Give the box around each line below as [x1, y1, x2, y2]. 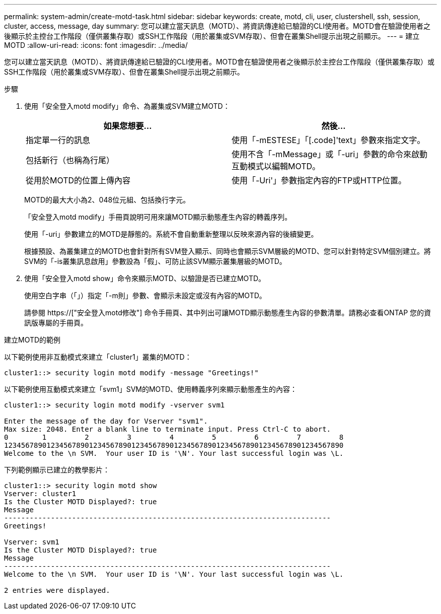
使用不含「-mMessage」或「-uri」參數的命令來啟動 [232, 149, 428, 159]
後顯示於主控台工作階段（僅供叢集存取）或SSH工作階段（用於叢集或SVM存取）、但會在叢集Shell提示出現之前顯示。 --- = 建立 [4, 32, 420, 40]
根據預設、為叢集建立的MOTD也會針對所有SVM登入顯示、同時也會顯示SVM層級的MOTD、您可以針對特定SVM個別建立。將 [24, 247, 431, 255]
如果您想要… [103, 121, 152, 131]
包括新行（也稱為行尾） [26, 155, 115, 165]
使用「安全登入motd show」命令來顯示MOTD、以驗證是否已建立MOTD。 [24, 274, 266, 283]
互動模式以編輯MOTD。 [232, 161, 321, 171]
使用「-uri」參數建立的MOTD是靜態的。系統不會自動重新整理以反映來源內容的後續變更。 [24, 230, 318, 238]
